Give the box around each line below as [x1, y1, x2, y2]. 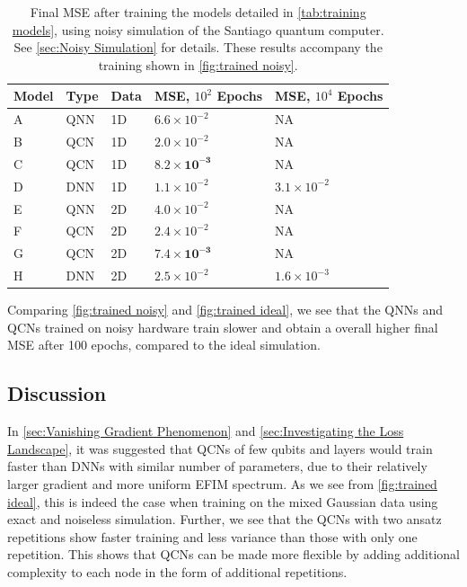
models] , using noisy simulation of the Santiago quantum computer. [12, 20, 384, 39]
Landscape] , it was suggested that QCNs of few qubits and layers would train [7, 439, 433, 458]
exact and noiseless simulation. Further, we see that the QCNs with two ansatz [7, 510, 442, 529]
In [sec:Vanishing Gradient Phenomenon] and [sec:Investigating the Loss [7, 422, 404, 440]
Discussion [7, 379, 107, 407]
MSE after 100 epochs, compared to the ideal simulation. [7, 335, 321, 354]
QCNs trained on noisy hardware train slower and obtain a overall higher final [7, 317, 438, 336]
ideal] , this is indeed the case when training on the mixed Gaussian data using [7, 492, 438, 511]
